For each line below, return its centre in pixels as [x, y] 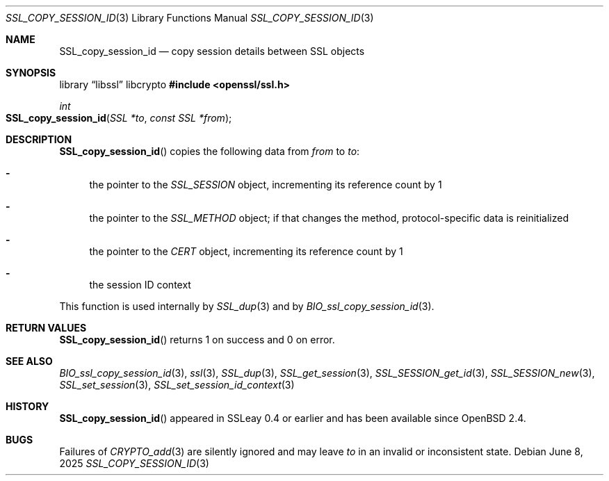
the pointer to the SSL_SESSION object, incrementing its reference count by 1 [266, 185]
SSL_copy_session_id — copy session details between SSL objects [212, 51]
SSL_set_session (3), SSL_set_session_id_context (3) [177, 385]
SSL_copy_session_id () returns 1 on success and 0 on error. [197, 340]
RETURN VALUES [46, 328]
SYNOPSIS [31, 73]
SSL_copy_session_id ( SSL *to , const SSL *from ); [119, 118]
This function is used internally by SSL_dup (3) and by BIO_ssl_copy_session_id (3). [247, 306]
